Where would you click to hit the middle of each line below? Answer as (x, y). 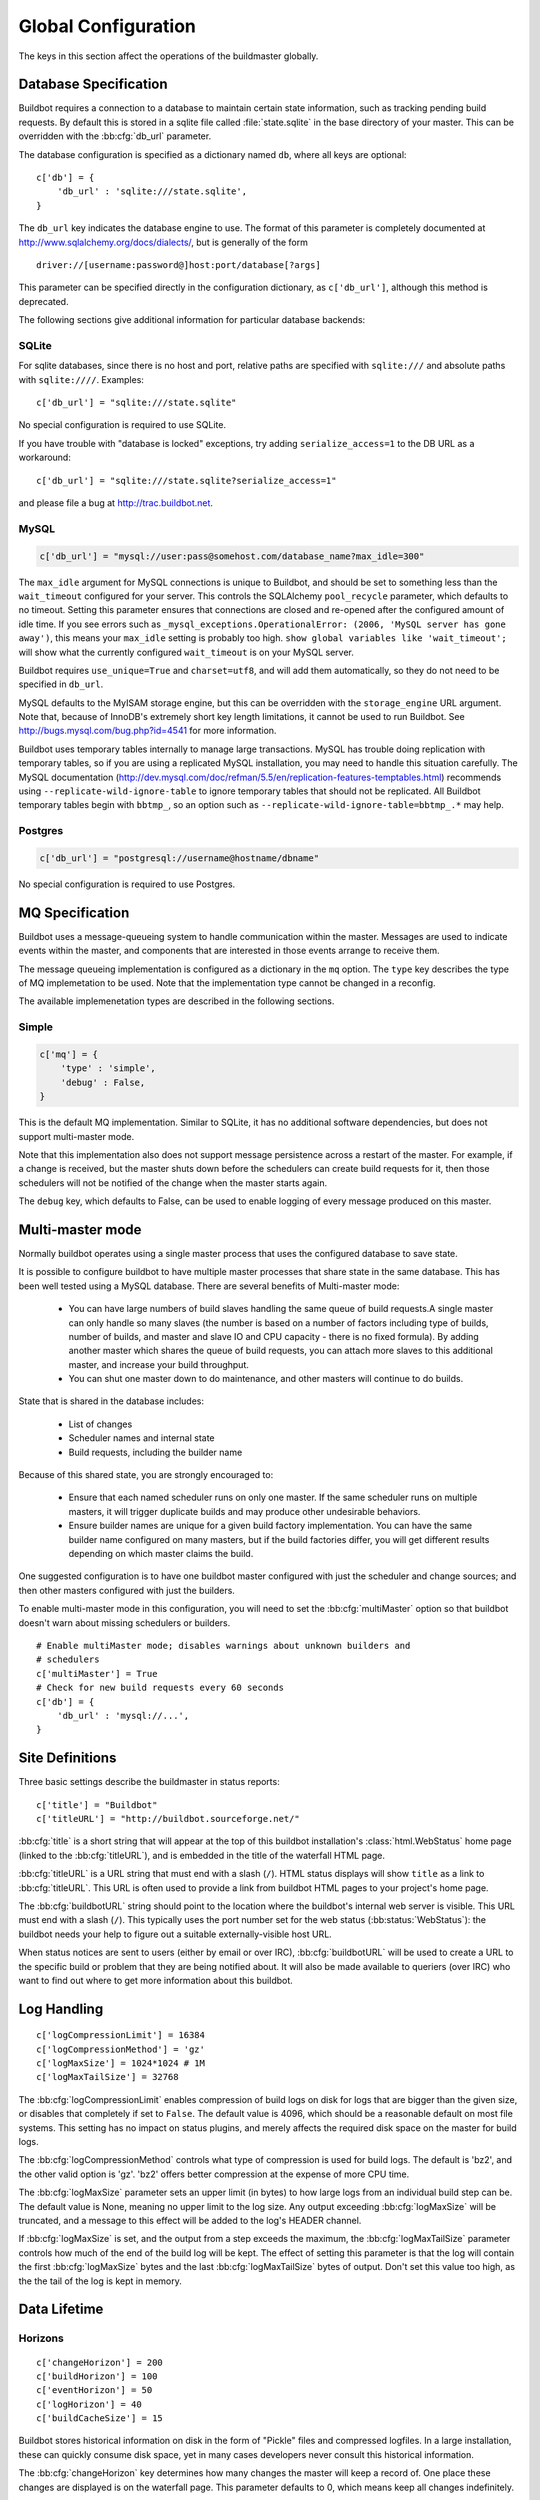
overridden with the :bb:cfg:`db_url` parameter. (115, 136)
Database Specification (93, 84)
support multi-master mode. (76, 1136)
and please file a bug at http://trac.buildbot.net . (116, 503)
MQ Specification (74, 912)
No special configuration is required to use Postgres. (127, 884)
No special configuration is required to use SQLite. (122, 425)
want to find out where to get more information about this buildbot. (156, 1980)
